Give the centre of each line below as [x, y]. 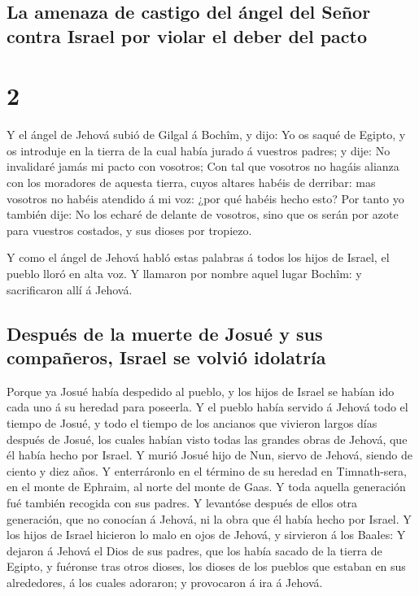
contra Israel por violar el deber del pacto [187, 35]
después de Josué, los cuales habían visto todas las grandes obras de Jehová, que [207, 439]
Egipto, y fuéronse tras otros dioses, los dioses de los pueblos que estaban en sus [206, 566]
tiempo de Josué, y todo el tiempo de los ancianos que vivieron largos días [192, 423]
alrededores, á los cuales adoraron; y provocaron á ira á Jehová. [165, 582]
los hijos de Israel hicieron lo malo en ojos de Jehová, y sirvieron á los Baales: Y [206, 535]
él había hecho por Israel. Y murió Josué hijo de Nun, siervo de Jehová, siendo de [209, 455]
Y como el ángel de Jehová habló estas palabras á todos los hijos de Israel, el [198, 257]
